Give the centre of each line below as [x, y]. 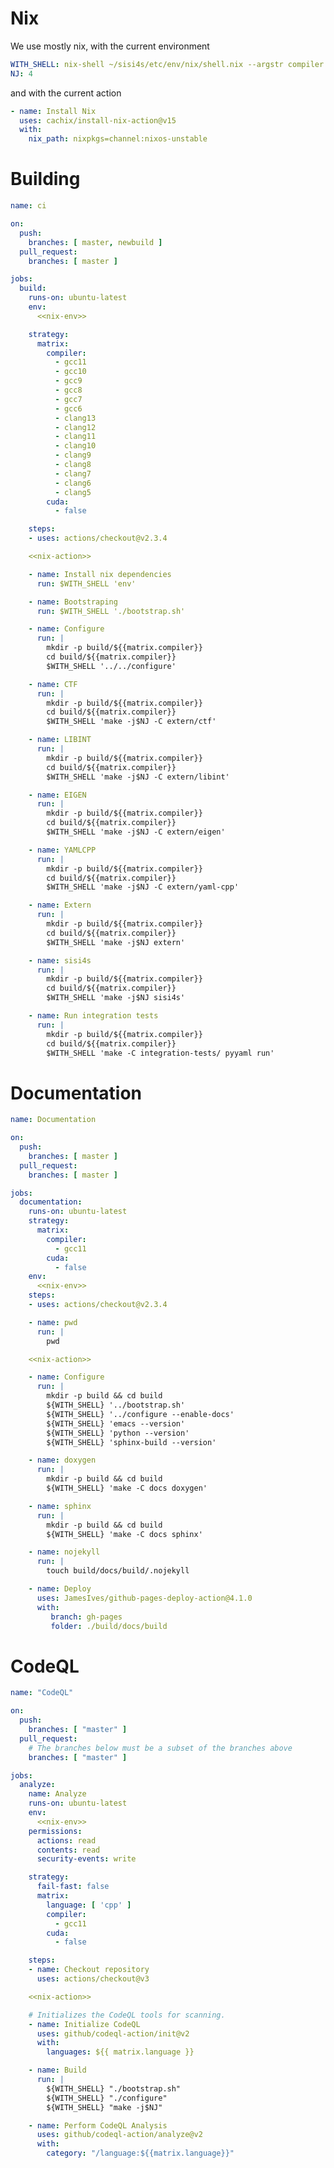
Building [45, 179]
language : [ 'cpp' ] [89, 1905]
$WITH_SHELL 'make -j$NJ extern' [116, 942]
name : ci [28, 206]
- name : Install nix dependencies [100, 574]
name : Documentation [53, 1120]
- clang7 [73, 473]
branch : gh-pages [86, 1617]
